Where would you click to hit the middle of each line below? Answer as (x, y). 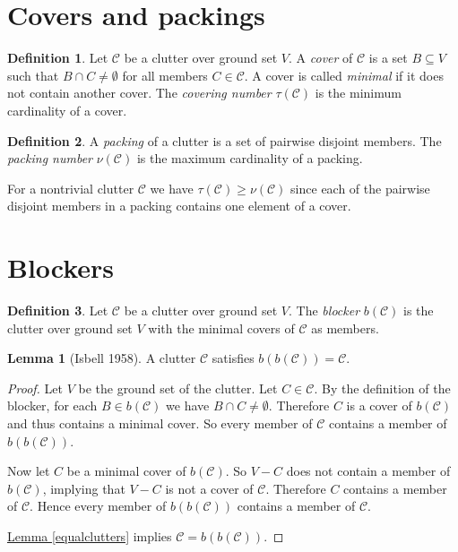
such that (33, 75)
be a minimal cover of (126, 471)
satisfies (233, 358)
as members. (345, 328)
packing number (50, 158)
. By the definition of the (382, 388)
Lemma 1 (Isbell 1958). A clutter (102, 358)
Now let (29, 471)
